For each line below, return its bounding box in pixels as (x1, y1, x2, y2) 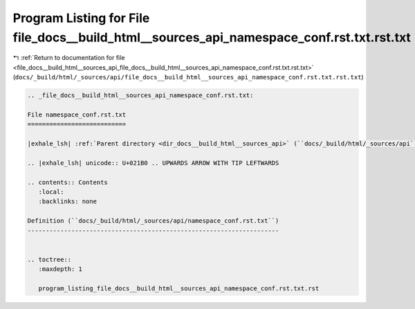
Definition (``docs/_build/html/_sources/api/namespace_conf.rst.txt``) (27, 217, 279, 225)
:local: (38, 188, 64, 196)
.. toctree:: (27, 255, 72, 263)
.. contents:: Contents (27, 178, 109, 186)
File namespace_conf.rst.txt (27, 110, 127, 119)
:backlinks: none (38, 197, 97, 206)
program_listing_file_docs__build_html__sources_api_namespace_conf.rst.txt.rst (38, 284, 320, 292)
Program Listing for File (12, 10, 150, 26)
